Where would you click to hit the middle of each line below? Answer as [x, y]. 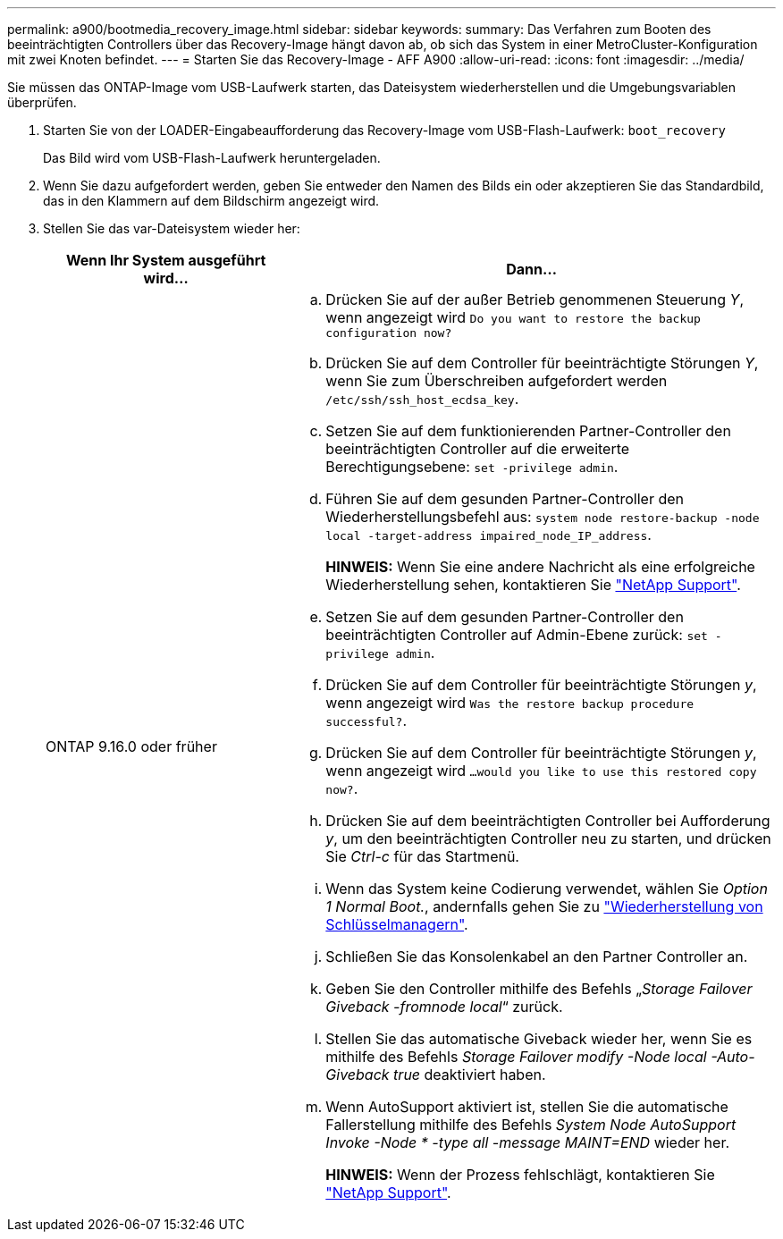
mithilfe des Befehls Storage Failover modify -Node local [516, 1057]
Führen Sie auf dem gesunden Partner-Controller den [505, 499]
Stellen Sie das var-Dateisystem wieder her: [172, 228]
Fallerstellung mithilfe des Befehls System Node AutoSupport [531, 1125]
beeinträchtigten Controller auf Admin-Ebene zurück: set [517, 635]
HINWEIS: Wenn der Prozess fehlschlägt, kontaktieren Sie [520, 1175]
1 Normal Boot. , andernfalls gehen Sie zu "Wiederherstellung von [544, 906]
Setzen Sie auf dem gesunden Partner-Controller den [505, 617]
